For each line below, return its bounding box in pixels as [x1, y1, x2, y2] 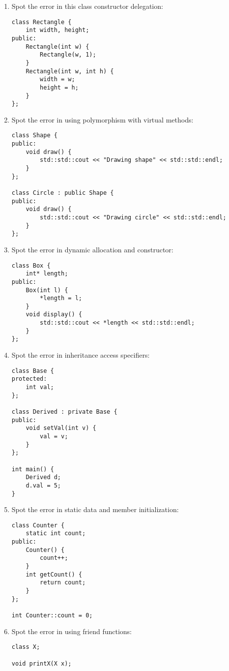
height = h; [40, 84, 79, 91]
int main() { [11, 465, 54, 473]
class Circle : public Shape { [11, 189, 114, 196]
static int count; [26, 530, 86, 537]
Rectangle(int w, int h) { [26, 67, 114, 75]
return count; [40, 579, 86, 586]
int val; [26, 384, 54, 391]
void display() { [26, 311, 82, 318]
